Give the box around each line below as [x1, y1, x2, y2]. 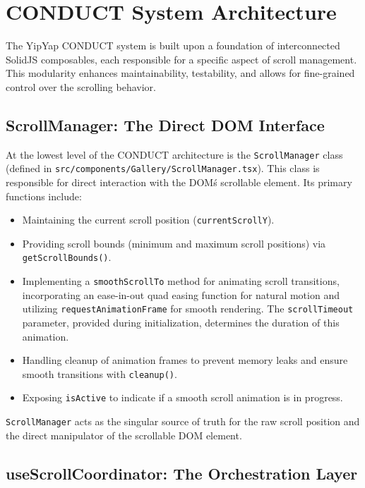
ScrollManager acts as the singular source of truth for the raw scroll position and [6, 414, 360, 429]
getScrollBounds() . [22, 250, 112, 264]
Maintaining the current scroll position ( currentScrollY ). [22, 212, 275, 227]
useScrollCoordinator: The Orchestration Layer [6, 462, 358, 484]
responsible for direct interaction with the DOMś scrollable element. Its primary [6, 175, 352, 190]
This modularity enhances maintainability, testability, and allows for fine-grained [6, 66, 355, 80]
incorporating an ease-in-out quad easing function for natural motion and [22, 287, 340, 302]
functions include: [6, 188, 82, 203]
